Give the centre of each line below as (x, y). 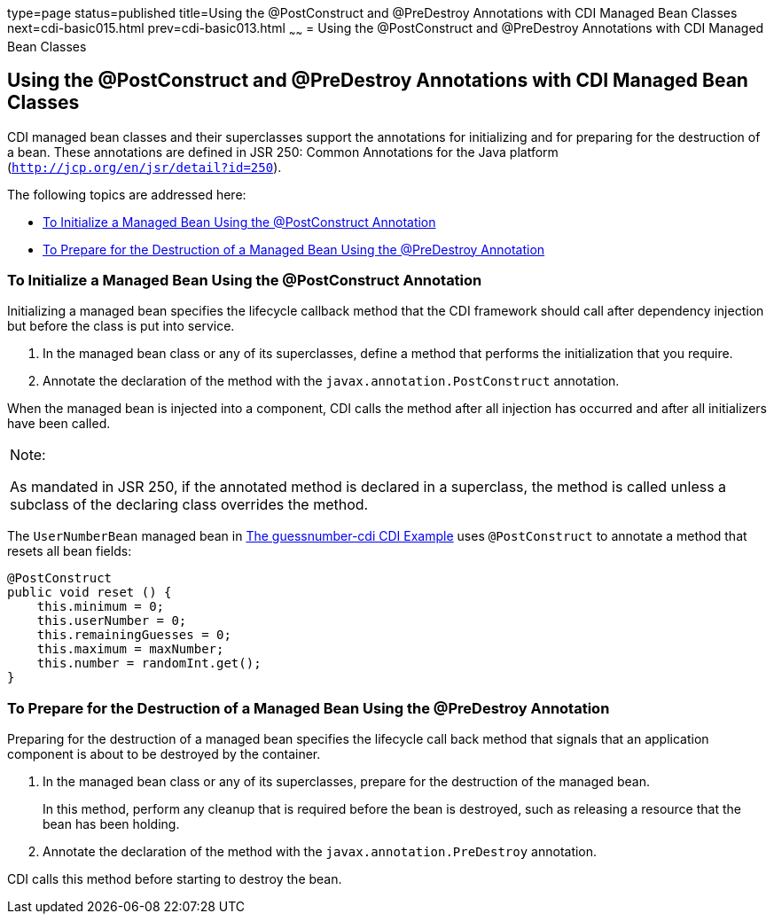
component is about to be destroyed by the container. (164, 754)
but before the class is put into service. (121, 326)
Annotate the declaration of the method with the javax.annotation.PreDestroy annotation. (320, 852)
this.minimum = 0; (101, 607)
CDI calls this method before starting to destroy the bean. (175, 879)
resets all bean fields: (70, 551)
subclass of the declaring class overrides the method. (189, 505)
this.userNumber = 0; (112, 621)
